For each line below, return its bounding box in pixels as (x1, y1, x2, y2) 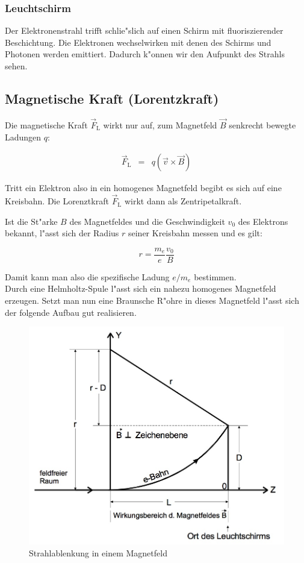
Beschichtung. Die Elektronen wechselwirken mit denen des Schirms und (5, 36, 271, 48)
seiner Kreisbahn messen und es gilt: (128, 227, 262, 239)
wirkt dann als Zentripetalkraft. (124, 195, 242, 207)
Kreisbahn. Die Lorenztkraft (5, 195, 109, 207)
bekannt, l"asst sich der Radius (5, 227, 119, 239)
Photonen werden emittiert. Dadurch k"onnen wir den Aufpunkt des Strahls (5, 48, 285, 60)
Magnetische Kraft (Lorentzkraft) (5, 89, 219, 107)
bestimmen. (194, 270, 237, 283)
